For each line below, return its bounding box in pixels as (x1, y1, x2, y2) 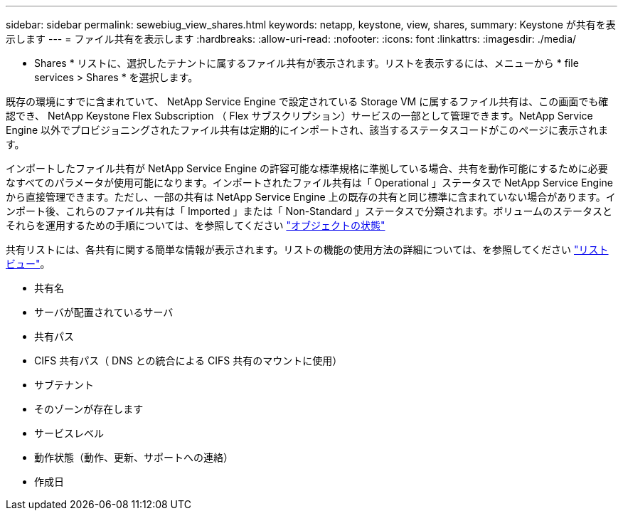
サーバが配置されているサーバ (34, 306, 174, 318)
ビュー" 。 (6, 258, 50, 270)
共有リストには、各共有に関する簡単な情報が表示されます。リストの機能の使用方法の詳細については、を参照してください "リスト (6, 243, 609, 256)
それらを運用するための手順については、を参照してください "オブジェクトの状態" (6, 219, 385, 231)
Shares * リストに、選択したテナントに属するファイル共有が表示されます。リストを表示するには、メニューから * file (34, 57, 579, 69)
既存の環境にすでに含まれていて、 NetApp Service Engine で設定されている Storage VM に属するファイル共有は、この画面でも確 (6, 95, 609, 107)
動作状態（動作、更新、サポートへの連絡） (34, 451, 233, 463)
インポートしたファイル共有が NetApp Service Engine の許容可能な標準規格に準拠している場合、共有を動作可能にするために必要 (6, 162, 608, 174)
